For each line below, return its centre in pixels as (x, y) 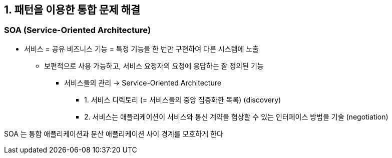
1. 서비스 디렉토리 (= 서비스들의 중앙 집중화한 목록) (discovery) (183, 99)
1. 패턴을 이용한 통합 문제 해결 (72, 10)
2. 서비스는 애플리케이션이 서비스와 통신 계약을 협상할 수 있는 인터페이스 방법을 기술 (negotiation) (236, 116)
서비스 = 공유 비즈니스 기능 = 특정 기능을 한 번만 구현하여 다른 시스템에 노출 (141, 48)
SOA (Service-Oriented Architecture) (78, 30)
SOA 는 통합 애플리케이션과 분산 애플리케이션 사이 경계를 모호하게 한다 (114, 133)
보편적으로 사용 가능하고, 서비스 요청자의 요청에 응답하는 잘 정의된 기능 (154, 65)
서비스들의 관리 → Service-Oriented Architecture (143, 82)
